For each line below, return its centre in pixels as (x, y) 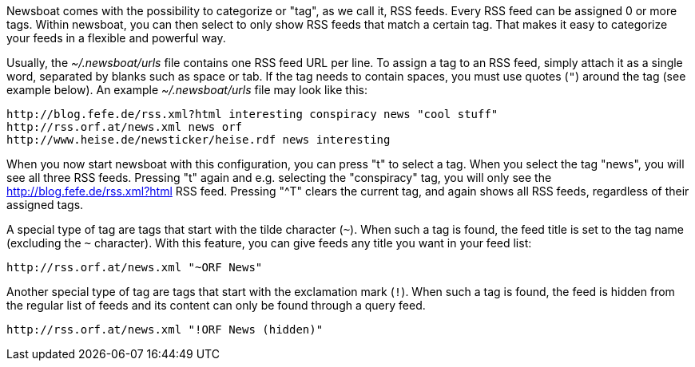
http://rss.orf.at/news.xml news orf (125, 127)
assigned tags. (45, 205)
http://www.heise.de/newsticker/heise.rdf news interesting (199, 140)
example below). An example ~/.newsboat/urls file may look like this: (187, 90)
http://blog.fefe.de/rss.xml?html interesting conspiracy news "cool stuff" (252, 114)
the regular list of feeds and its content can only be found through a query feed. (216, 305)
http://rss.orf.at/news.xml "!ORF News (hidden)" (165, 330)
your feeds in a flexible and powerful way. (116, 38)
